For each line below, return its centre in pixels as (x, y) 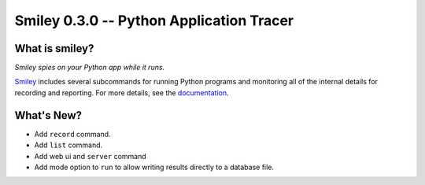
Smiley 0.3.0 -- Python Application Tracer (154, 20)
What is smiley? (54, 48)
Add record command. (72, 134)
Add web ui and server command (91, 156)
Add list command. (68, 145)
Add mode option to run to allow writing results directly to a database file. (154, 167)
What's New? (48, 115)
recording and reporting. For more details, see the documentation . (122, 92)
